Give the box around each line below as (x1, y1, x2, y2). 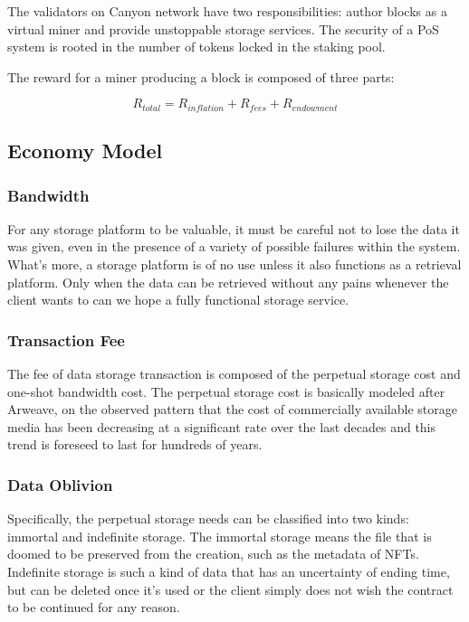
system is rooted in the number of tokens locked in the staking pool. (7, 37, 386, 56)
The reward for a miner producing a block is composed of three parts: (7, 67, 395, 86)
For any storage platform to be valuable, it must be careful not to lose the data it (7, 219, 460, 238)
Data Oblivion (7, 473, 113, 495)
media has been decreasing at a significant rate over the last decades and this (7, 417, 436, 436)
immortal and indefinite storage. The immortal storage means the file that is (7, 526, 432, 545)
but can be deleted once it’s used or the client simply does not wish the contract (7, 580, 454, 598)
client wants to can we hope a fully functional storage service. (7, 290, 349, 309)
